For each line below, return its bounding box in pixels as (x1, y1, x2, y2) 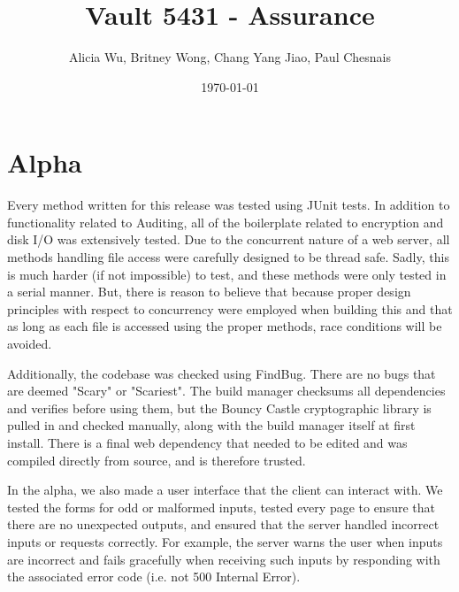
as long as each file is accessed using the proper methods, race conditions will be (7, 317, 442, 335)
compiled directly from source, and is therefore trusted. (7, 450, 306, 469)
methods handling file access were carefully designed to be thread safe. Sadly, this (7, 248, 449, 266)
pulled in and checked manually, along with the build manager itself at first (7, 416, 416, 434)
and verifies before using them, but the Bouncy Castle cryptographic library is (7, 398, 432, 417)
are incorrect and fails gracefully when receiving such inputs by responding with (7, 550, 440, 568)
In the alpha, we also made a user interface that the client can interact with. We (7, 481, 443, 499)
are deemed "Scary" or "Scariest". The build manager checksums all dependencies (7, 381, 446, 400)
